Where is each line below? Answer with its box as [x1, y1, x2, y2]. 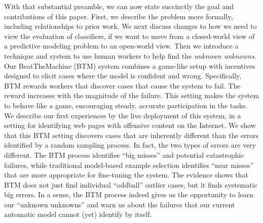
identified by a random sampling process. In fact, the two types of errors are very [4, 140, 256, 150]
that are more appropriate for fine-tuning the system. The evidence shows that [4, 169, 248, 180]
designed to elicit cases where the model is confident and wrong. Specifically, [4, 70, 242, 81]
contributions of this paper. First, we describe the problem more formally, [4, 11, 233, 21]
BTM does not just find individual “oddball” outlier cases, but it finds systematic [4, 179, 257, 190]
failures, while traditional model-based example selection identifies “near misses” [4, 159, 254, 170]
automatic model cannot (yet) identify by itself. [4, 209, 152, 219]
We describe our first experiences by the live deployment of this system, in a [4, 110, 241, 120]
